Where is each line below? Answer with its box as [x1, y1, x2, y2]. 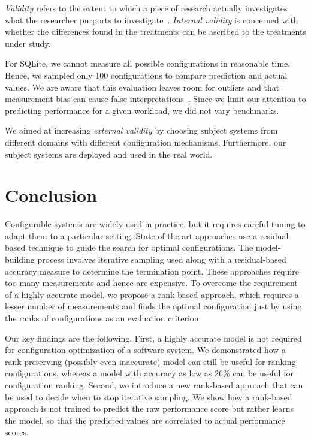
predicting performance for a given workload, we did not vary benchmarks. [5, 104, 279, 116]
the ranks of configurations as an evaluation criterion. [5, 312, 201, 324]
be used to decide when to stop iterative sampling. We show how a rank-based [5, 390, 292, 403]
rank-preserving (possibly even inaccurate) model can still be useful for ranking [5, 355, 296, 367]
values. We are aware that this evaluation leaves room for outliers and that [5, 80, 280, 93]
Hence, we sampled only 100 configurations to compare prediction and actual [5, 68, 288, 81]
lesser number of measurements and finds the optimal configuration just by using [5, 300, 302, 312]
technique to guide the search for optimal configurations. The [28, 241, 253, 254]
